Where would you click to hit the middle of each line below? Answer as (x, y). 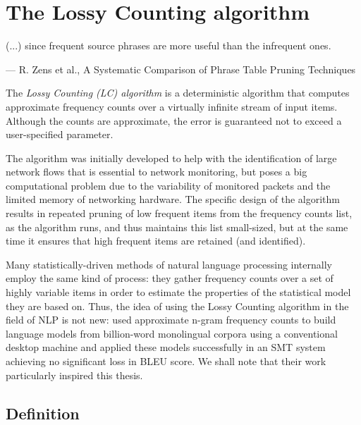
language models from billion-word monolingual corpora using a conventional (172, 333)
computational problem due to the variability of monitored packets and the (168, 185)
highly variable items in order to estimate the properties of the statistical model (178, 292)
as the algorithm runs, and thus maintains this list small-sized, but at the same (177, 227)
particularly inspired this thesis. (74, 375)
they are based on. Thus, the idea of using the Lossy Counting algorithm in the (177, 306)
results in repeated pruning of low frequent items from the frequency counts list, (179, 213)
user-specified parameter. (60, 134)
